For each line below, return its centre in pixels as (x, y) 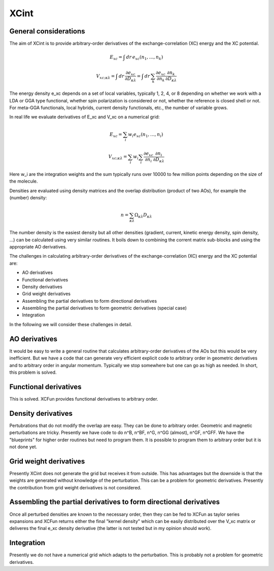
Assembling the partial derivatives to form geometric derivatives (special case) (105, 308)
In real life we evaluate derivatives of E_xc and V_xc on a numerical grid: (84, 117)
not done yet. (23, 447)
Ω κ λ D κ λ (143, 216)
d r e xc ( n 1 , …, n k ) (145, 58)
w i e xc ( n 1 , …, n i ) (146, 135)
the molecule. (24, 181)
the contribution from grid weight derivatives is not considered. (75, 487)
